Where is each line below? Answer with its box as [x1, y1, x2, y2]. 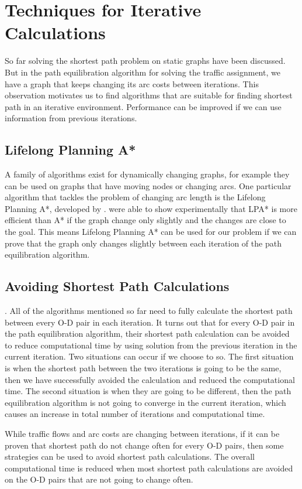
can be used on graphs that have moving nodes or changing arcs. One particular [5, 179, 291, 192]
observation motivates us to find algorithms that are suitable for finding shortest [5, 89, 293, 101]
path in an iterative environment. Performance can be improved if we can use [5, 100, 282, 112]
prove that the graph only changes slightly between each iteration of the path [5, 237, 282, 249]
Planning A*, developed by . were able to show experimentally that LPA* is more [5, 202, 297, 214]
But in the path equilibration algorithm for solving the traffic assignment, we [5, 66, 280, 78]
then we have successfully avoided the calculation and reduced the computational [5, 373, 295, 385]
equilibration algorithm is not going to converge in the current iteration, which [5, 396, 286, 408]
